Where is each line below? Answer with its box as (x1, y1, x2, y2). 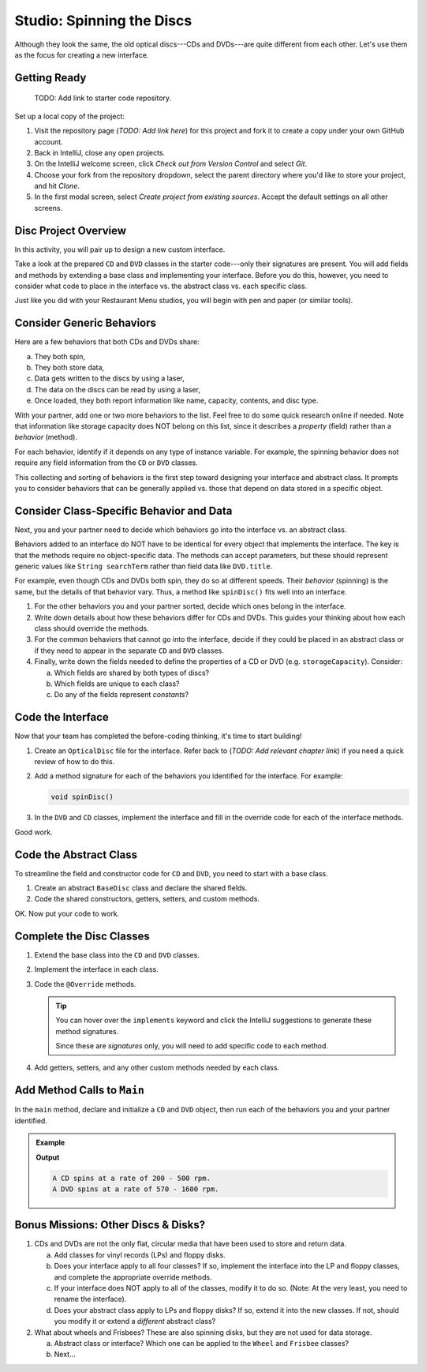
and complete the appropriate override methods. (54, 1272, 212, 1282)
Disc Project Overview (14, 223, 126, 237)
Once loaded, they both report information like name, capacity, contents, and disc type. (34, 395, 319, 406)
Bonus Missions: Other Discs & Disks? (14, 1218, 205, 1231)
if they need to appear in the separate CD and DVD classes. (34, 646, 224, 655)
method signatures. (55, 1026, 119, 1036)
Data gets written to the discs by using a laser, (34, 373, 185, 383)
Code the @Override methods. (34, 979, 136, 988)
